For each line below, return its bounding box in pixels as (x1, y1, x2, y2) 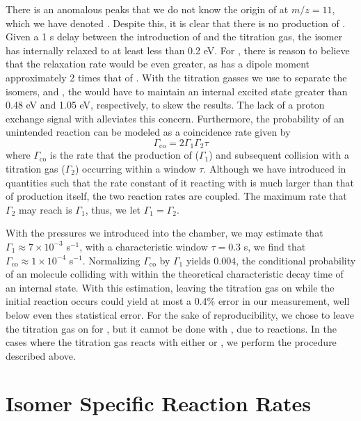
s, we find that (243, 239, 306, 253)
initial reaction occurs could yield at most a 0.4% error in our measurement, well (6, 294, 350, 308)
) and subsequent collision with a (209, 148, 349, 162)
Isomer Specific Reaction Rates (6, 389, 312, 418)
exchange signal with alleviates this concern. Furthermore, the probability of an (6, 111, 344, 125)
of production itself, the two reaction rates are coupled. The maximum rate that (6, 189, 347, 203)
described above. (6, 348, 76, 363)
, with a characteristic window (79, 239, 208, 253)
